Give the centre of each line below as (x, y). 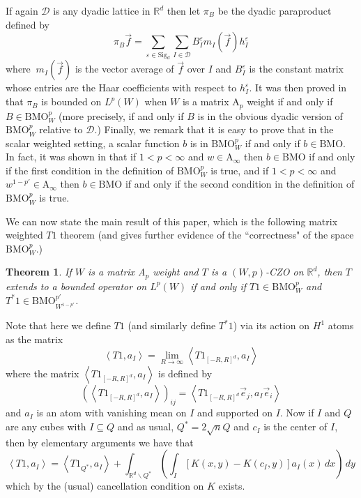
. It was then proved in (298, 88)
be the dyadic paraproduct (275, 10)
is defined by (185, 373)
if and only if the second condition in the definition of (240, 184)
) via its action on (271, 325)
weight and (176, 272)
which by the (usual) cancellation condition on (105, 486)
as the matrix (34, 339)
